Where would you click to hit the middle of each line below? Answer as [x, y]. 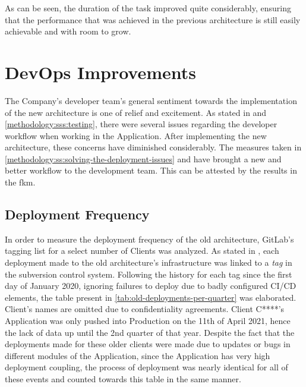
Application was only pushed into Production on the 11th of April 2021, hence [148, 321]
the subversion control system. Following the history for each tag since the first [149, 274]
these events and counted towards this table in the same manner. [123, 378]
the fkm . [20, 182]
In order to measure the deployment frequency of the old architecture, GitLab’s [149, 239]
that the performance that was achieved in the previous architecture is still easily [153, 19]
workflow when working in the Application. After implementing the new [136, 135]
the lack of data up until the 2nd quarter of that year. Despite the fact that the [150, 332]
